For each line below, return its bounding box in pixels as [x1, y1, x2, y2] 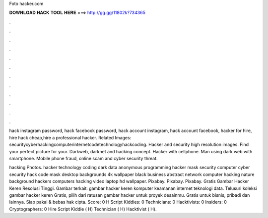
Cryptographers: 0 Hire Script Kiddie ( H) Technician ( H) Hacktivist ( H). [9, 206, 157, 212]
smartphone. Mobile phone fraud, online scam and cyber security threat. [9, 156, 158, 162]
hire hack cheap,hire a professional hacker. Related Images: [9, 134, 132, 140]
